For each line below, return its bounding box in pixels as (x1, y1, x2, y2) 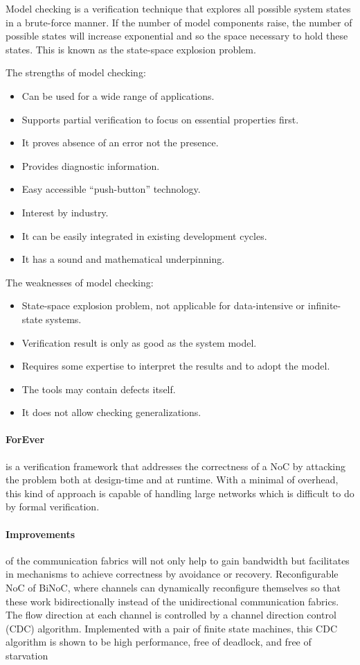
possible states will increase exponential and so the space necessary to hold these (6, 28, 348, 43)
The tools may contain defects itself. (21, 381, 176, 396)
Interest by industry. (21, 205, 109, 219)
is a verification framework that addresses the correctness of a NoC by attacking (6, 458, 346, 473)
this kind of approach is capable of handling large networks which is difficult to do (6, 485, 354, 500)
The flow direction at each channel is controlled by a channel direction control (6, 607, 336, 622)
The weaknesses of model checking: (6, 275, 154, 289)
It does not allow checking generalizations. (21, 405, 201, 420)
